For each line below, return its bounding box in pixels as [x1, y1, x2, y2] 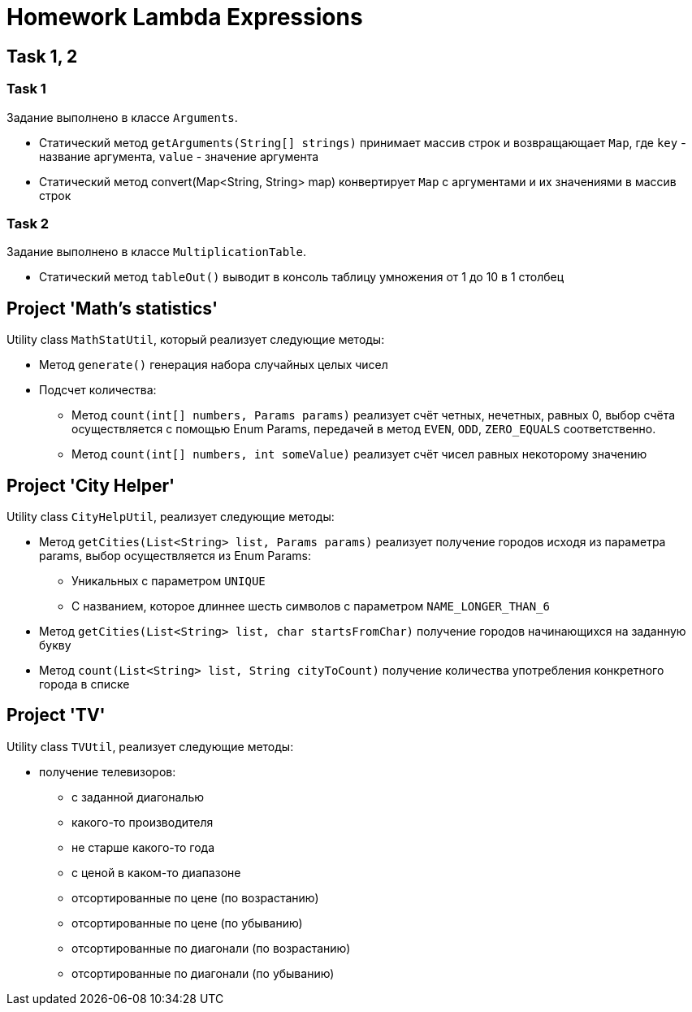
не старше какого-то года [71, 840, 215, 854]
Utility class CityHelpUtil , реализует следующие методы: [6, 509, 335, 523]
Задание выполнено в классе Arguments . [6, 110, 238, 124]
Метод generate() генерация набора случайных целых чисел [39, 358, 388, 372]
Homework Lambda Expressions [6, 3, 363, 31]
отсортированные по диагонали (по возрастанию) [71, 940, 351, 955]
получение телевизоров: [39, 764, 176, 779]
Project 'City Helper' [6, 475, 175, 496]
